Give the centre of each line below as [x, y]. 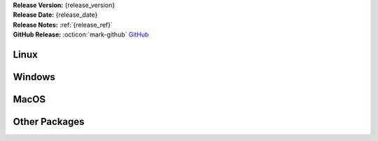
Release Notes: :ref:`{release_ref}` [63, 25]
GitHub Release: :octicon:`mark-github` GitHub [81, 34]
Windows [34, 77]
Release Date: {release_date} [55, 15]
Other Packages [49, 122]
